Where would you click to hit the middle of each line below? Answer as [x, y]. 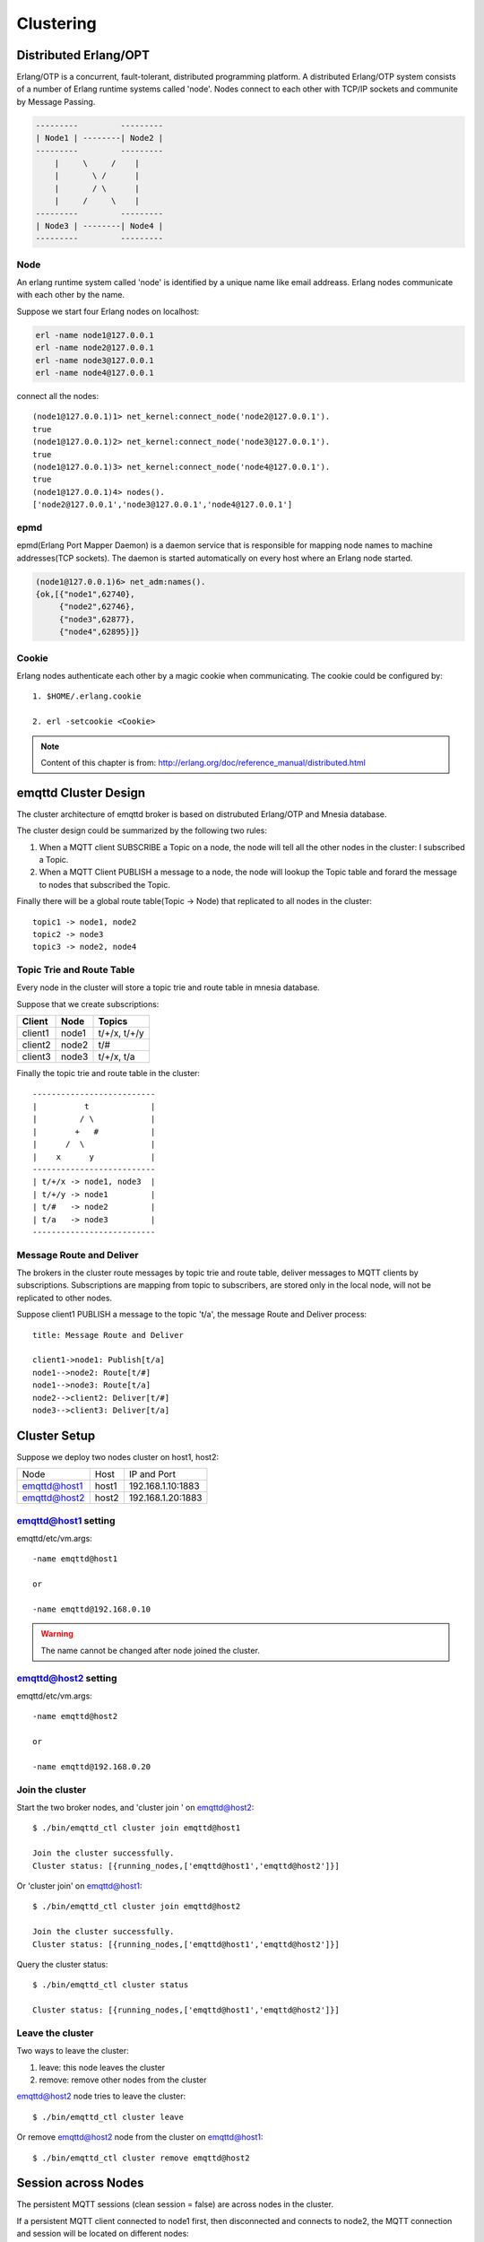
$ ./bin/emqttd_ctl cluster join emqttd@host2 [137, 1907]
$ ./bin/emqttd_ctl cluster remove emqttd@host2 [141, 2158]
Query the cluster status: [62, 1964]
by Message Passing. [56, 101]
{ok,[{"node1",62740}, [85, 595]
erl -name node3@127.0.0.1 [95, 360]
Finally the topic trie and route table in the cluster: [108, 1073]
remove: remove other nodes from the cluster [123, 2080]
